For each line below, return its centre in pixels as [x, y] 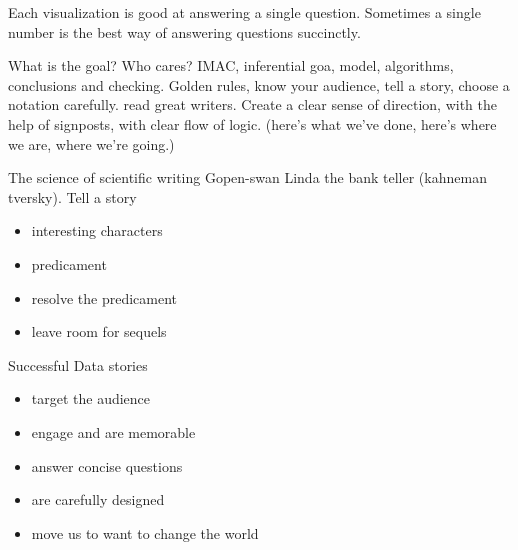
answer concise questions [107, 465]
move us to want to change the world [145, 532]
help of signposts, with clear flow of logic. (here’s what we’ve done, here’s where [252, 123]
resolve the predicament [104, 297]
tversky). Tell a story [72, 196]
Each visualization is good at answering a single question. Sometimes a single [244, 12]
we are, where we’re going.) [91, 143]
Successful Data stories [78, 364]
